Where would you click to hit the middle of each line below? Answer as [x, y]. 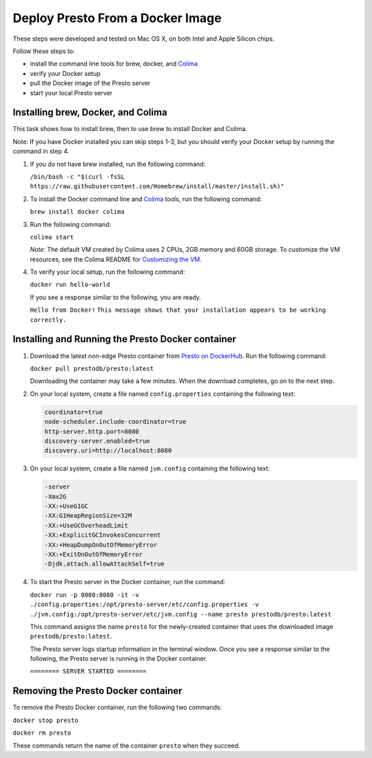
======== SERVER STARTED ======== [88, 671]
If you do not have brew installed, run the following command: [118, 164]
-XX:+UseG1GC [66, 506]
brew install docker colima [77, 212]
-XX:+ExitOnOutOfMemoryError [94, 554]
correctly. [48, 320]
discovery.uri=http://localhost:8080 [108, 451]
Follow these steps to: [44, 51]
